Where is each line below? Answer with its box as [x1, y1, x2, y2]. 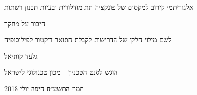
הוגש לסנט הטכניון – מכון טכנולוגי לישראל [4, 67, 118, 77]
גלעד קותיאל [4, 50, 38, 61]
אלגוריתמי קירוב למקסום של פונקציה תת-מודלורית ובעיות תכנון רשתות [4, 2, 194, 12]
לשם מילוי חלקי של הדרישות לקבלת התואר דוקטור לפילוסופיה [4, 34, 172, 45]
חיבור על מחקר [4, 18, 45, 28]
